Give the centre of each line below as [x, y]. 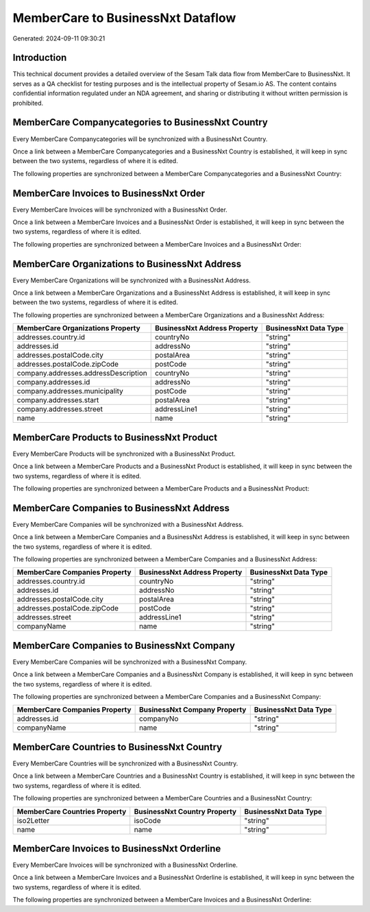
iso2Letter [33, 820]
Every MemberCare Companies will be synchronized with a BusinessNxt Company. [130, 662]
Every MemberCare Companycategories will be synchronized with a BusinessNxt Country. [140, 139]
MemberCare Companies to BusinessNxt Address [121, 508]
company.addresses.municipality [70, 391]
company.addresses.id [53, 382]
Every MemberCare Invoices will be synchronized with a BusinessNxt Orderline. [125, 865]
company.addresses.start [58, 400]
